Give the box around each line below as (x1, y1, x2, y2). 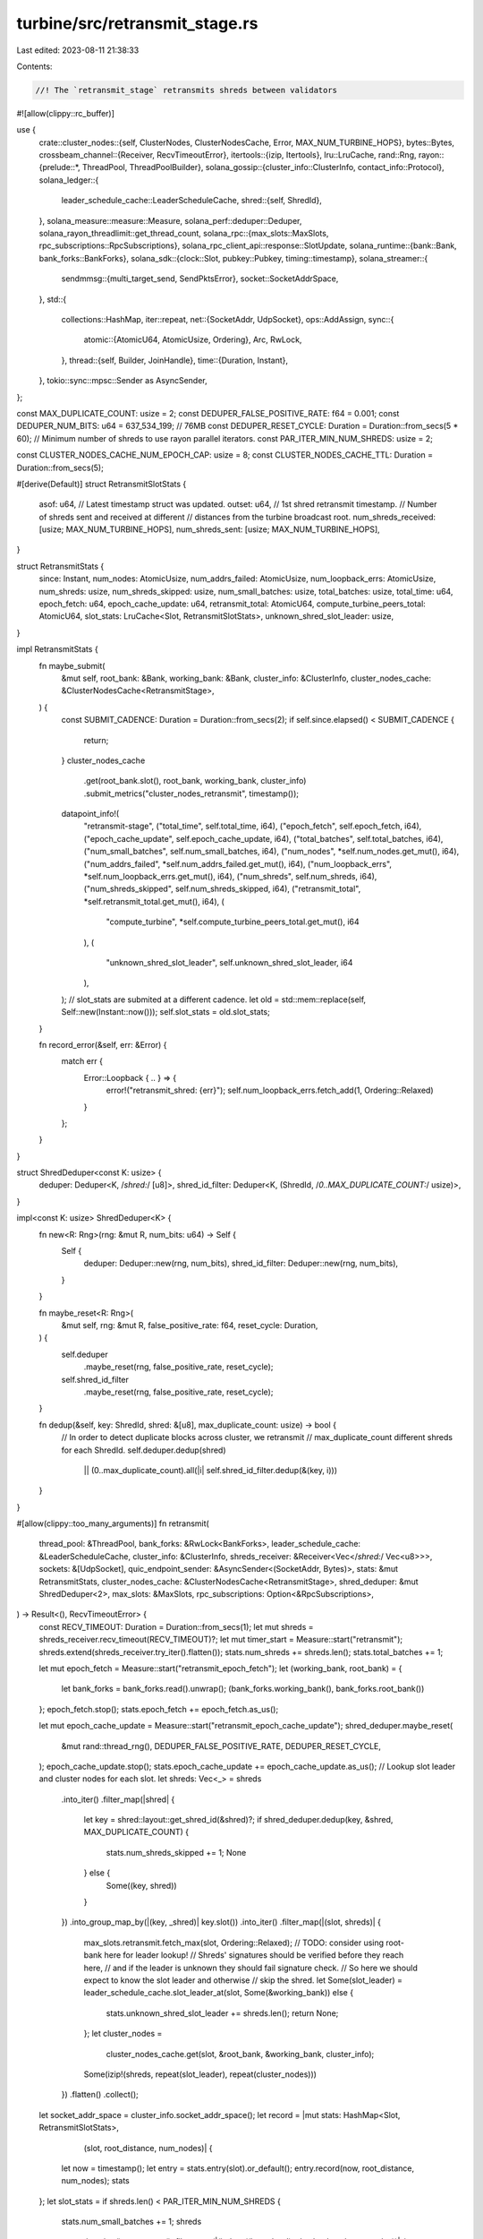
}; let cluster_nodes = (83, 2029, 163, 2039)
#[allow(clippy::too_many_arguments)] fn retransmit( (16, 1518, 209, 1529)
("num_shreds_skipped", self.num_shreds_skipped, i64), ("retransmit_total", (83, 883, 361, 895)
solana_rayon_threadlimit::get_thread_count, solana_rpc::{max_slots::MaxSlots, (38, 228, 329, 239)
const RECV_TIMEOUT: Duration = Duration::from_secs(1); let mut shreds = (38, 1621, 314, 1632)
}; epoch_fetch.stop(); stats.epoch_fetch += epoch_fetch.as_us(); (38, 1703, 279, 1714)
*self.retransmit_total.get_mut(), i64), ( (83, 896, 225, 906)
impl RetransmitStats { (16, 644, 98, 655)
